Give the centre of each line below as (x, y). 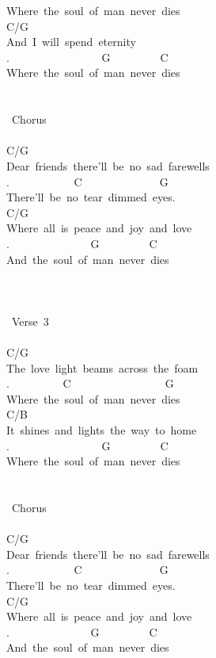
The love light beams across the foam (102, 367)
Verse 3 (30, 321)
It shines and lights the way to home (102, 430)
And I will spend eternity (71, 42)
